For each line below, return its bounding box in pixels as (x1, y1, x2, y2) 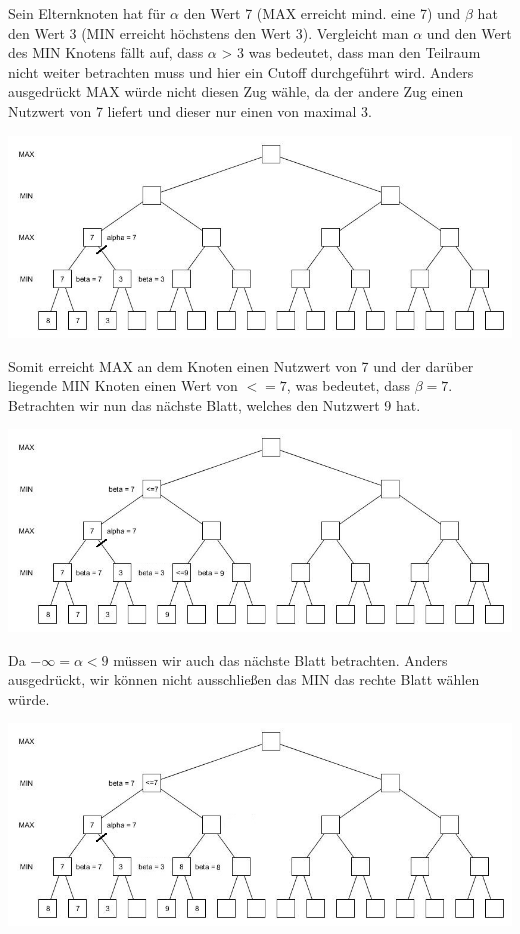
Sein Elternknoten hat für (8, 3, 166, 23)
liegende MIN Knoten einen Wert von (8, 375, 238, 396)
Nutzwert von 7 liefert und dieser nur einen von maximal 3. (8, 100, 372, 121)
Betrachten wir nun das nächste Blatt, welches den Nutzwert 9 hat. (8, 394, 421, 415)
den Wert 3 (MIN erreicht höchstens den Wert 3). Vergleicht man (8, 22, 409, 43)
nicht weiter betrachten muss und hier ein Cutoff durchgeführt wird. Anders (8, 61, 474, 82)
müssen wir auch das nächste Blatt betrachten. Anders (113, 649, 448, 670)
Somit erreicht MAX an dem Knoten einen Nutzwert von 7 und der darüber (8, 355, 474, 376)
